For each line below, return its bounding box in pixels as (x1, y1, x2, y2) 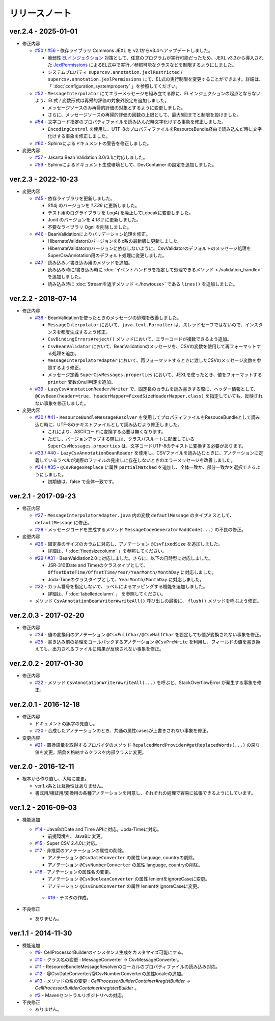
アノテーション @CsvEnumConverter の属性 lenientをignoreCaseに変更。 (47, 883, 202, 889)
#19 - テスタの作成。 (47, 895, 91, 901)
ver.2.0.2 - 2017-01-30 (9, 659, 84, 668)
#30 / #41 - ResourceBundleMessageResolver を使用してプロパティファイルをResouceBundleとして (35, 414, 252, 420)
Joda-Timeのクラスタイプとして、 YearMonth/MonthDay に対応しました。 (47, 576, 205, 582)
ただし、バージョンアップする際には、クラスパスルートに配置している (47, 436, 195, 442)
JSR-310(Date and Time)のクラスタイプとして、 (47, 562, 148, 568)
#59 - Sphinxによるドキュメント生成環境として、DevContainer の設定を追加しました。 (35, 161, 217, 167)
